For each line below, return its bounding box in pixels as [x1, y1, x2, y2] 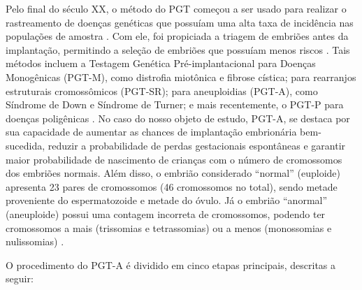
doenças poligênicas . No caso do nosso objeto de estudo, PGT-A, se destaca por [6, 110, 350, 125]
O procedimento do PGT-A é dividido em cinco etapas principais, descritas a [6, 257, 336, 272]
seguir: [6, 271, 34, 286]
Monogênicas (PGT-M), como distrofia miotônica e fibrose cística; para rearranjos [6, 69, 356, 84]
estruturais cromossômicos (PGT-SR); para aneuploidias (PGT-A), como [6, 83, 318, 98]
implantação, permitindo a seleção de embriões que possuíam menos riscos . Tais [6, 42, 350, 57]
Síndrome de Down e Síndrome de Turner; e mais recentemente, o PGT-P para [6, 97, 344, 112]
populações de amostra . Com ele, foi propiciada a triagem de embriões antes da [6, 29, 349, 43]
